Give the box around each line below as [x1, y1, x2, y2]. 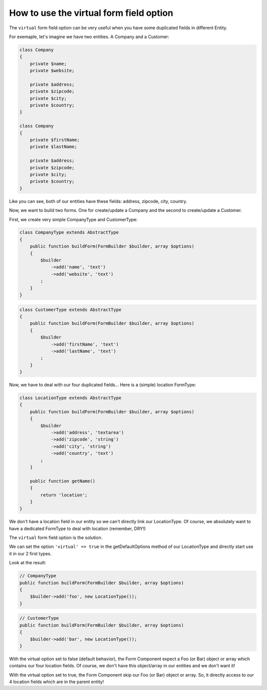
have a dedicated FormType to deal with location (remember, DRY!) [9, 525, 146, 532]
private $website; [30, 68, 75, 74]
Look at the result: [9, 560, 46, 566]
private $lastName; [30, 144, 78, 149]
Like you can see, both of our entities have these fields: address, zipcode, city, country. [9, 198, 187, 204]
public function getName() [30, 478, 96, 484]
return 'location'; [40, 492, 88, 497]
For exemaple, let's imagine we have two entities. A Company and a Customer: [9, 34, 170, 40]
